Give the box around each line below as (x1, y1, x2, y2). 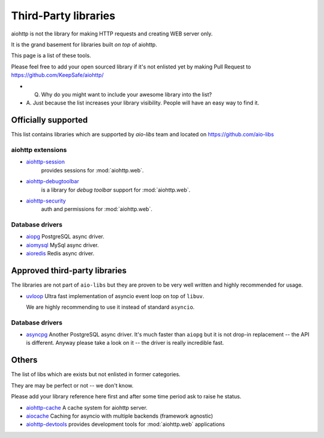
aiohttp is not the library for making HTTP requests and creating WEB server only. (11, 30, 213, 37)
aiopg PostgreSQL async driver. (26, 233, 105, 240)
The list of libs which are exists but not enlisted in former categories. (11, 371, 181, 378)
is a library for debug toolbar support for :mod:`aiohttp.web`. (41, 186, 191, 193)
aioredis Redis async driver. (26, 250, 95, 257)
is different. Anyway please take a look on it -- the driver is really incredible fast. (26, 339, 224, 347)
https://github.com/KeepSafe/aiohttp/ (11, 71, 104, 79)
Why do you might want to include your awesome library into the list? (41, 91, 212, 98)
